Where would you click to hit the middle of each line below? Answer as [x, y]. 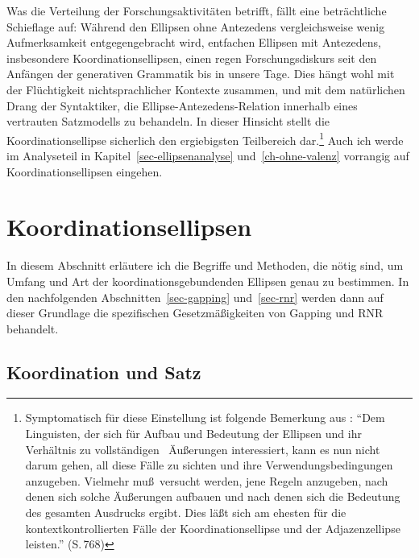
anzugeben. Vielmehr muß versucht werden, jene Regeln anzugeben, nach [207, 480]
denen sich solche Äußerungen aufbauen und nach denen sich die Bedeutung [213, 496]
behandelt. [33, 328]
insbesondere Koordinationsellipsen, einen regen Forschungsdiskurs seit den [192, 58]
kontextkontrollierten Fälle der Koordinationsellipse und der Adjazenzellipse [213, 528]
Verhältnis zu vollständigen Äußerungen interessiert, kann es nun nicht [203, 449]
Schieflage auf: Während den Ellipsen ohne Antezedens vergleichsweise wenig [196, 26]
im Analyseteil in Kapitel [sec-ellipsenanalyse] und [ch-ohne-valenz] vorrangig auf [208, 155]
